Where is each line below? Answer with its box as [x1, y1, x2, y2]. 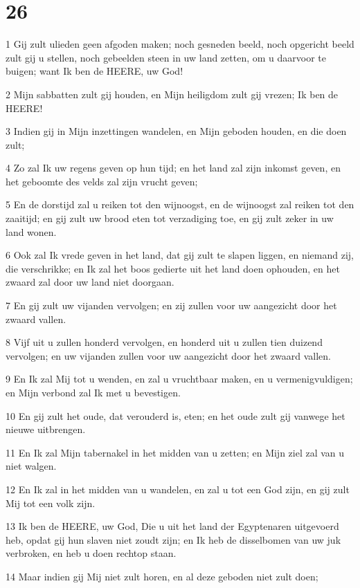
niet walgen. [6, 459, 57, 473]
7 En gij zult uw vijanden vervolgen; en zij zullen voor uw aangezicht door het [6, 298, 337, 313]
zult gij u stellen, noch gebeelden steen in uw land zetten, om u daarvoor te [6, 50, 326, 64]
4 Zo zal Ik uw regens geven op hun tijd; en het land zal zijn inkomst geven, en [6, 160, 341, 175]
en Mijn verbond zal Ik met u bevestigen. [6, 385, 181, 399]
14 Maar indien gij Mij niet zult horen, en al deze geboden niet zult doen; [6, 569, 318, 583]
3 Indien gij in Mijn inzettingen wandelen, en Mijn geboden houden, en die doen [6, 124, 347, 138]
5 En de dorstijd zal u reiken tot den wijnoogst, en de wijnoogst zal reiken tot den [6, 197, 354, 212]
